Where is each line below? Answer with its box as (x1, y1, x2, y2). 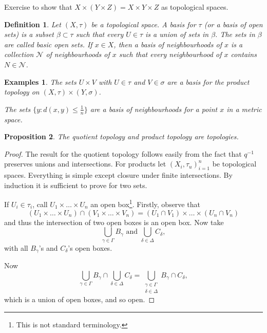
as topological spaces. (161, 2, 228, 12)
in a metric (226, 103, 262, 114)
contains (231, 49, 257, 60)
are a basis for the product (167, 76, 250, 87)
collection (4, 49, 34, 60)
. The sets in (215, 29, 255, 40)
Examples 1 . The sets (4, 76, 77, 87)
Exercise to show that (4, 2, 72, 12)
